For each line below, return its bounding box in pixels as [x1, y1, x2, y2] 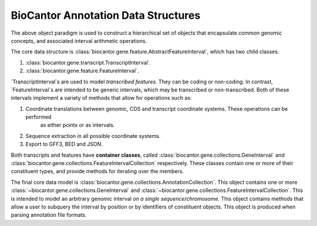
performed [25, 113, 52, 120]
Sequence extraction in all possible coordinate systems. [25, 132, 161, 139]
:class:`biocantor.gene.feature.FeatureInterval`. [25, 68, 139, 75]
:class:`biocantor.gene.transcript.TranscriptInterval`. [25, 59, 151, 66]
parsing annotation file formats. [11, 211, 87, 218]
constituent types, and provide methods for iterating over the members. [11, 168, 184, 175]
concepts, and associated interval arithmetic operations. [11, 37, 147, 44]
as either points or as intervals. [40, 122, 115, 129]
